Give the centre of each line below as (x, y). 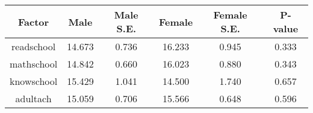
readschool (34, 46)
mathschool (34, 64)
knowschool (34, 81)
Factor (34, 22)
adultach (33, 98)
